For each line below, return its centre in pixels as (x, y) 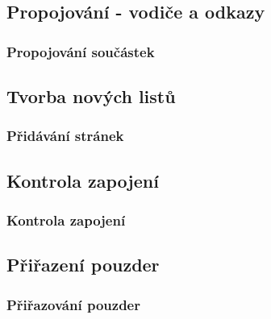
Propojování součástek (81, 51)
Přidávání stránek (65, 136)
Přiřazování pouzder (73, 304)
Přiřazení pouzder (83, 265)
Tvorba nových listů (91, 96)
